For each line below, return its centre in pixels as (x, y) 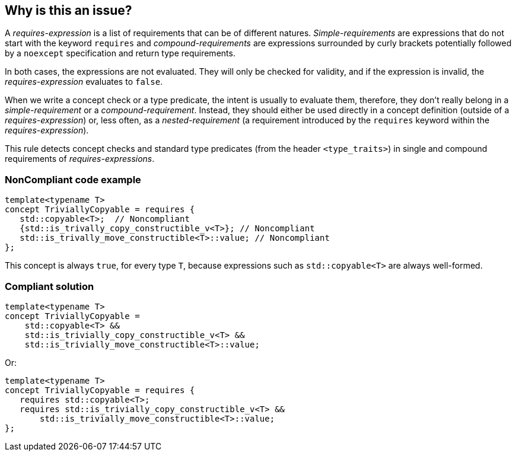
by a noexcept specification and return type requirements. (120, 53)
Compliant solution (50, 286)
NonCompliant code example (73, 179)
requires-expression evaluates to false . (84, 82)
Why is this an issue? (69, 10)
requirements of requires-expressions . (80, 159)
